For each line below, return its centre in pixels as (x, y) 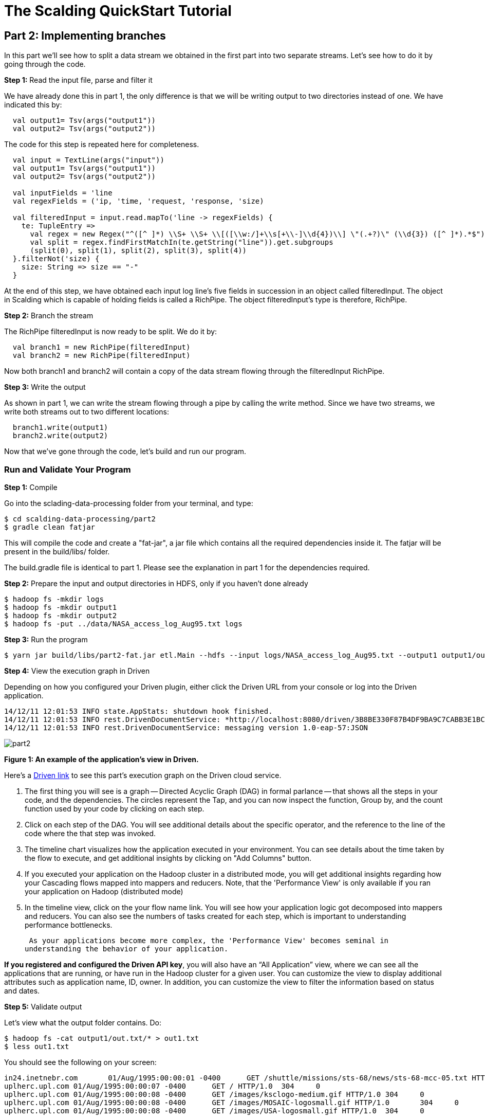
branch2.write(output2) (60, 436)
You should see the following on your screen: (80, 1062)
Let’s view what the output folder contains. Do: (83, 1022)
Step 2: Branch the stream (49, 316)
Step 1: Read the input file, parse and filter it (78, 80)
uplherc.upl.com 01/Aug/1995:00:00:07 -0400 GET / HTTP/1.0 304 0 (162, 1086)
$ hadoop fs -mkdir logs (54, 599)
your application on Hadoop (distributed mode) (104, 891)
